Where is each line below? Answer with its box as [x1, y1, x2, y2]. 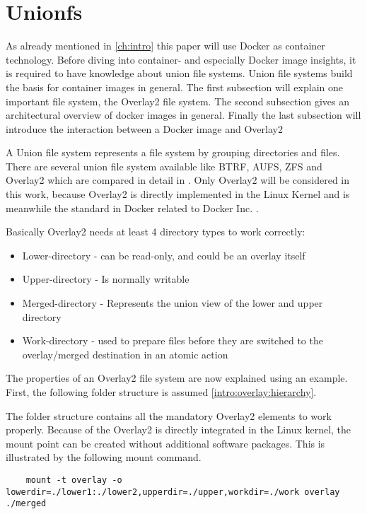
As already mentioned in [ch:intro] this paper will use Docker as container [6, 38, 325, 53]
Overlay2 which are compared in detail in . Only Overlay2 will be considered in [6, 173, 350, 187]
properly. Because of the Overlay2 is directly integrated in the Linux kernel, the [6, 422, 351, 437]
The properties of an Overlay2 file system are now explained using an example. [6, 370, 348, 385]
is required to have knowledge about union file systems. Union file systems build [6, 66, 353, 81]
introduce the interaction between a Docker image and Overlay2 [6, 121, 283, 136]
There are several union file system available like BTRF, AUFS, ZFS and [6, 158, 322, 173]
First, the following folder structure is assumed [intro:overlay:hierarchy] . [6, 385, 317, 399]
